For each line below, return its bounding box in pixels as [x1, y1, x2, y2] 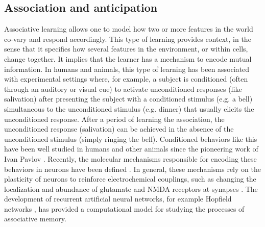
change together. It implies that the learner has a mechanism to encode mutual [4, 53, 252, 64]
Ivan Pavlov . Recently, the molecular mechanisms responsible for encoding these [4, 153, 257, 164]
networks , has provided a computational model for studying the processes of [4, 203, 245, 214]
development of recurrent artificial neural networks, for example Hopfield [4, 193, 232, 204]
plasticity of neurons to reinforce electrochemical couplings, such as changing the [4, 173, 256, 184]
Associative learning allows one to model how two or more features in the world [4, 23, 253, 34]
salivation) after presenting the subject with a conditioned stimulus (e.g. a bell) [4, 93, 253, 104]
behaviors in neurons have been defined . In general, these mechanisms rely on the [4, 163, 261, 174]
